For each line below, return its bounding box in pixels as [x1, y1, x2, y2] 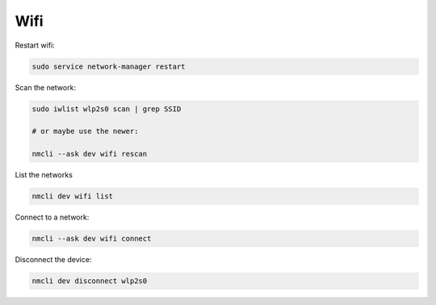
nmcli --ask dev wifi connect [31, 234, 152, 243]
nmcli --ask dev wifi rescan [31, 149, 148, 159]
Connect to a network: [15, 212, 90, 222]
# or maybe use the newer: [31, 127, 139, 136]
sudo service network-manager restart [31, 61, 186, 71]
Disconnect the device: [15, 254, 92, 264]
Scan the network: [15, 82, 77, 92]
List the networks [15, 170, 73, 180]
